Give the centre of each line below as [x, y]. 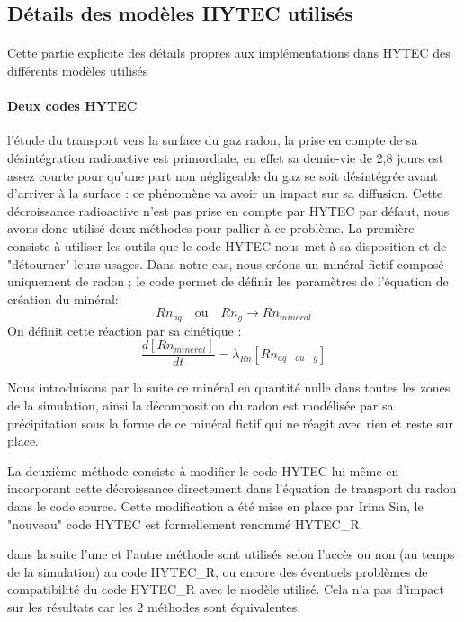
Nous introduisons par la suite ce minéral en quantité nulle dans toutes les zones [229, 388]
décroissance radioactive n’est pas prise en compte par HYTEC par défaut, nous [228, 210]
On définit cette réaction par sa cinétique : [125, 330]
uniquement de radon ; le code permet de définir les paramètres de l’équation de [228, 281]
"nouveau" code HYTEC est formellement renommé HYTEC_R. [185, 523]
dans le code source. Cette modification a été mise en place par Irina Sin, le [215, 505]
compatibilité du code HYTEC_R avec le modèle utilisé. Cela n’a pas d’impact [226, 589]
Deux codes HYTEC [72, 106]
